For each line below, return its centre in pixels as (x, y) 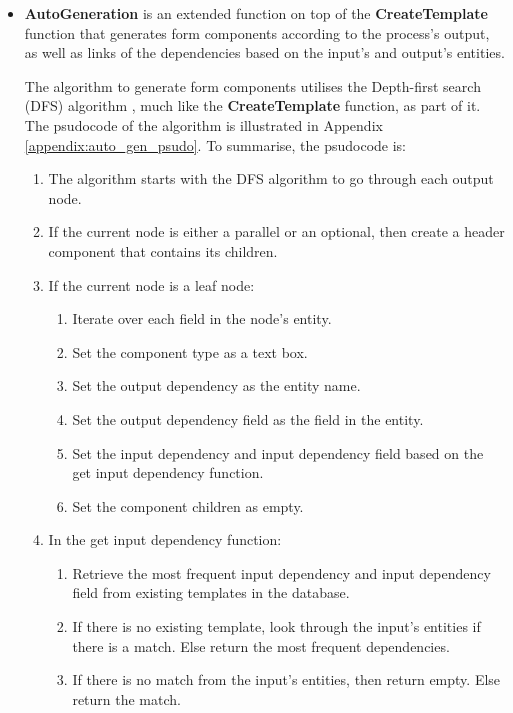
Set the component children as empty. (188, 505)
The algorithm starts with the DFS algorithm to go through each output (271, 178)
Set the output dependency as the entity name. (216, 385)
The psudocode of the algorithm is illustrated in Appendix (203, 124)
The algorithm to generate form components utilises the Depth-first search (252, 85)
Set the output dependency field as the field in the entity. (248, 418)
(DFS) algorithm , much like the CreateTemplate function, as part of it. (252, 105)
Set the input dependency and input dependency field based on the (278, 452)
